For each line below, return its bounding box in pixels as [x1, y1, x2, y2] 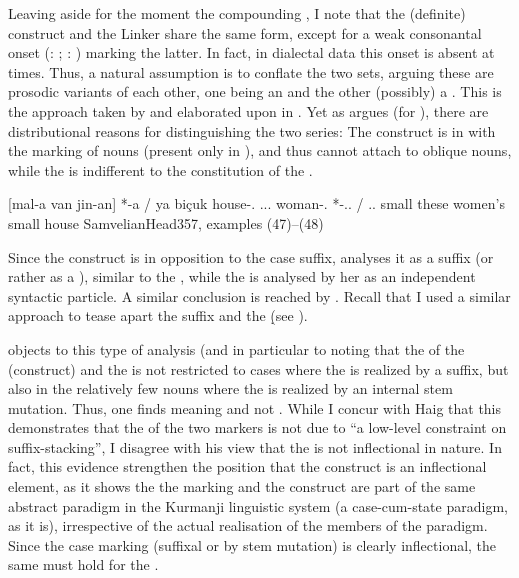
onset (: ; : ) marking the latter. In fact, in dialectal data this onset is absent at [8, 42, 495, 63]
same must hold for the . [8, 554, 159, 575]
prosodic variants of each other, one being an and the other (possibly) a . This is [8, 81, 502, 102]
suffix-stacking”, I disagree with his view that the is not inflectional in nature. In [8, 436, 502, 457]
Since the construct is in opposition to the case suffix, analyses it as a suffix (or [8, 246, 494, 267]
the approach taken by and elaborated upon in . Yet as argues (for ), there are [8, 100, 489, 121]
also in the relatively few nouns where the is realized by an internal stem [8, 378, 453, 399]
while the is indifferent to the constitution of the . [8, 159, 313, 180]
